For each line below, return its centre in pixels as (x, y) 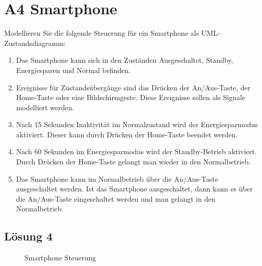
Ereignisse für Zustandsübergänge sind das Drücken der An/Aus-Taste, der (133, 87)
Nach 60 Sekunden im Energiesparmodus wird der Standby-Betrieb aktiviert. (136, 151)
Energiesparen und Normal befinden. (73, 70)
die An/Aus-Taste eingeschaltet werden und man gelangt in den (116, 198)
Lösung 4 (29, 236)
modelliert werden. (45, 107)
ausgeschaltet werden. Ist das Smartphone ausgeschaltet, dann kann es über (134, 189)
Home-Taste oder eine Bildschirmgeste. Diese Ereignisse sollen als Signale (131, 97)
